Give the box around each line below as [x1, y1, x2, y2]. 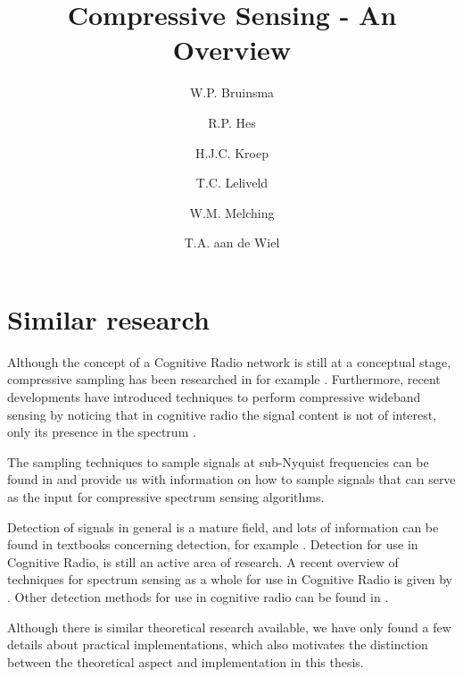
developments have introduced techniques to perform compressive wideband [7, 388, 421, 405]
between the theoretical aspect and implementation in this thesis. [7, 652, 364, 671]
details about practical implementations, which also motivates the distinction [7, 635, 428, 654]
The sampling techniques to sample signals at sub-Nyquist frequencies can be [7, 452, 429, 471]
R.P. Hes [208, 113, 256, 131]
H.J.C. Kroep [195, 143, 269, 162]
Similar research [7, 300, 210, 337]
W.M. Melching [189, 203, 275, 221]
